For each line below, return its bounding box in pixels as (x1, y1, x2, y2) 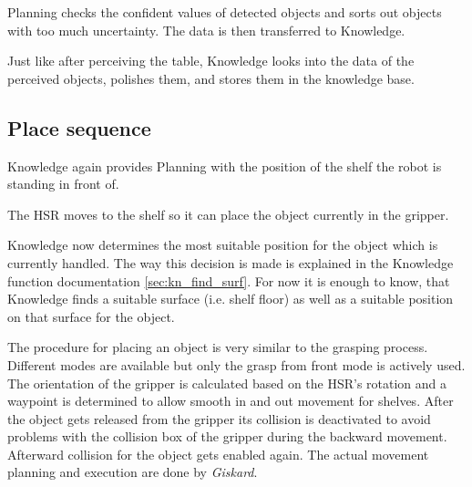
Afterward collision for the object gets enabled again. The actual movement (7, 444, 429, 463)
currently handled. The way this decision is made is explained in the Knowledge (7, 253, 454, 272)
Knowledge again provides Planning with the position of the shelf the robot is (7, 156, 442, 175)
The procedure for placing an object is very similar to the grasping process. (7, 337, 428, 357)
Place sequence (7, 113, 151, 141)
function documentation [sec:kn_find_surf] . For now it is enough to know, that (7, 271, 450, 290)
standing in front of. (7, 174, 119, 193)
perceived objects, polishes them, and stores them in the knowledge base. (7, 68, 415, 88)
